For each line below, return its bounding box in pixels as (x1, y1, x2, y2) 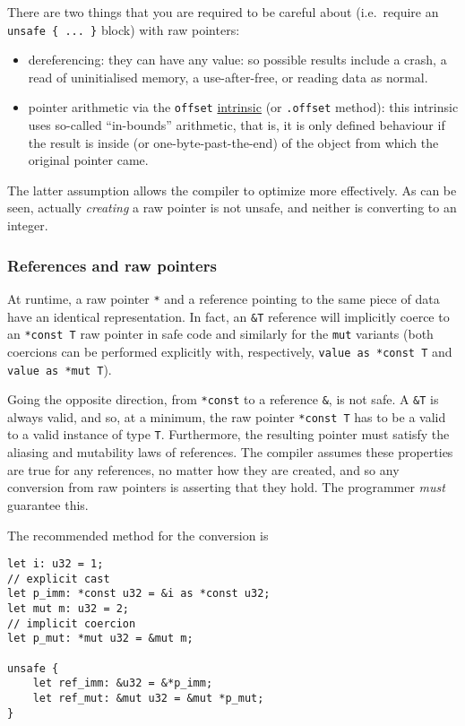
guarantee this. (7, 495, 89, 514)
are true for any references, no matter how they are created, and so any (7, 460, 400, 479)
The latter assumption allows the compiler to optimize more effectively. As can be (7, 180, 457, 199)
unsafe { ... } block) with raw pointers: (7, 20, 240, 39)
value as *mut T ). (7, 359, 112, 378)
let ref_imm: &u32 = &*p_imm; (32, 677, 213, 690)
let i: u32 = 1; (7, 557, 104, 571)
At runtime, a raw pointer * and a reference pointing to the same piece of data (7, 289, 440, 307)
